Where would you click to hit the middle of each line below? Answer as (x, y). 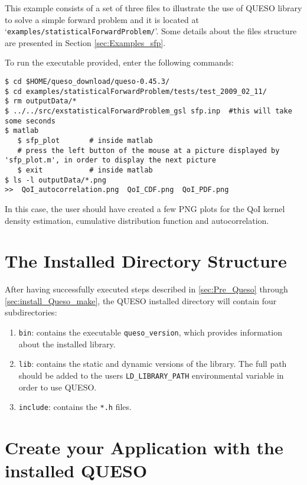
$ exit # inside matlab (85, 170)
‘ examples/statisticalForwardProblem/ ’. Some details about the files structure (151, 31)
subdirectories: (31, 312)
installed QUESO (76, 471)
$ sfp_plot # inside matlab (85, 140)
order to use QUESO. (58, 387)
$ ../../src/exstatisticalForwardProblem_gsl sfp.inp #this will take (148, 111)
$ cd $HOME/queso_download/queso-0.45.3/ (87, 82)
